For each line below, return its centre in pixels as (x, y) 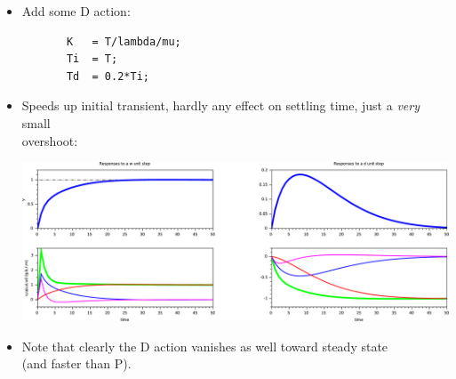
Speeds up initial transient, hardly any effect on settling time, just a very (220, 105)
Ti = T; (92, 59)
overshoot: (50, 140)
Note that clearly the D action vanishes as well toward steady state (205, 346)
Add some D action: (76, 11)
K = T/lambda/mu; (124, 41)
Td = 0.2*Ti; (108, 76)
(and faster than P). (76, 363)
